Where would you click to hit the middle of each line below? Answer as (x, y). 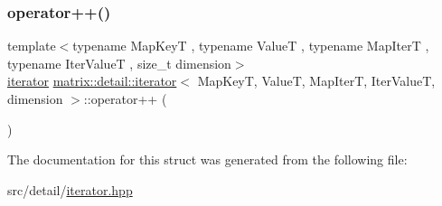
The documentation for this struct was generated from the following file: (207, 159)
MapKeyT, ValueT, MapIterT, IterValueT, (316, 81)
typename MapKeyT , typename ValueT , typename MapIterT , (251, 46)
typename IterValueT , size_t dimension (119, 63)
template (32, 46)
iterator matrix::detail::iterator (92, 81)
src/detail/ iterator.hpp (70, 189)
